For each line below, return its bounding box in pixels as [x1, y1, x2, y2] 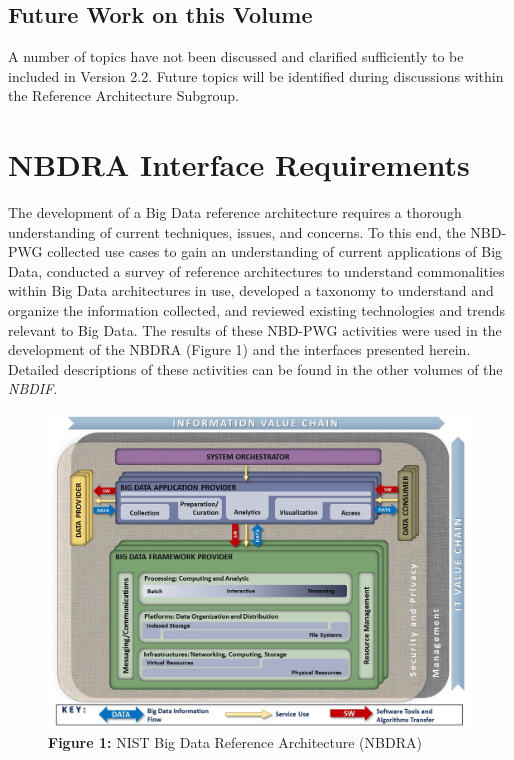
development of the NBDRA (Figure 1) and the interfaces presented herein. [8, 339, 471, 360]
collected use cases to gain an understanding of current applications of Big [47, 241, 503, 262]
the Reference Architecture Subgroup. [8, 85, 239, 106]
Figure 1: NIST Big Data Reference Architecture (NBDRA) [48, 731, 422, 752]
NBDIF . [8, 378, 58, 399]
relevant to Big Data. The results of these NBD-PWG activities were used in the [8, 319, 502, 340]
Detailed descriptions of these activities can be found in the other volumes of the [8, 358, 503, 379]
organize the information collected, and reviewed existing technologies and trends [8, 300, 505, 321]
